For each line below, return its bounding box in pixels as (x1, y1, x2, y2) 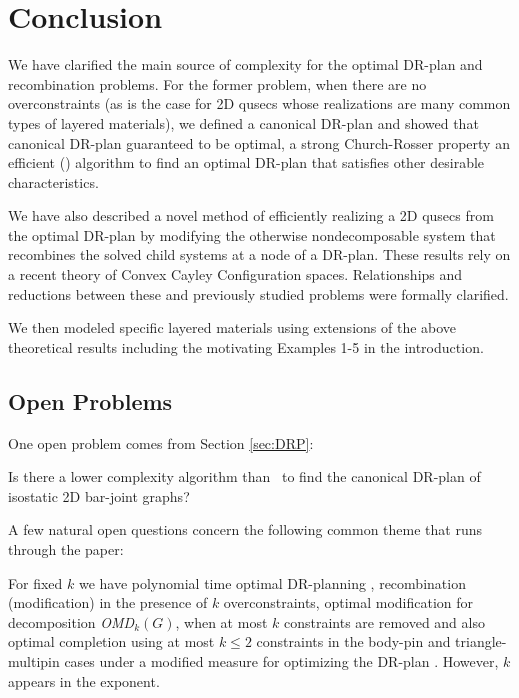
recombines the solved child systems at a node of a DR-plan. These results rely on (8, 244, 511, 265)
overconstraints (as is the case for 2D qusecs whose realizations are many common (8, 93, 511, 114)
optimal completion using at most (8, 631, 215, 652)
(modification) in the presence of (8, 592, 208, 613)
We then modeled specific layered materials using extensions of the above (8, 317, 457, 338)
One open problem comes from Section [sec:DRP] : (8, 432, 314, 453)
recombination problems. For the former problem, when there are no (8, 73, 427, 94)
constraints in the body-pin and (256, 631, 451, 652)
